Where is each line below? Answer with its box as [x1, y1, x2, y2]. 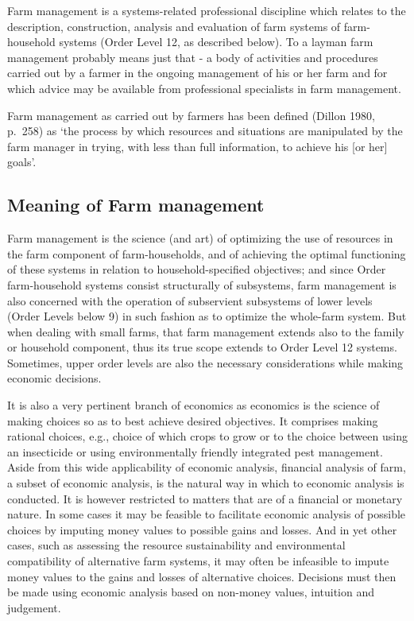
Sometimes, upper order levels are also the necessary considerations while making [7, 354, 404, 371]
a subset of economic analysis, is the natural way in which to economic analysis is [7, 475, 404, 491]
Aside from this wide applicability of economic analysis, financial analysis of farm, [7, 459, 406, 475]
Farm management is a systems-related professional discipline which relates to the [7, 2, 406, 18]
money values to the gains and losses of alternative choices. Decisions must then [7, 568, 397, 584]
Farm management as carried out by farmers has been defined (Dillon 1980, [7, 107, 375, 123]
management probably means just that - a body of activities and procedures [7, 49, 378, 65]
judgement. [7, 599, 61, 615]
